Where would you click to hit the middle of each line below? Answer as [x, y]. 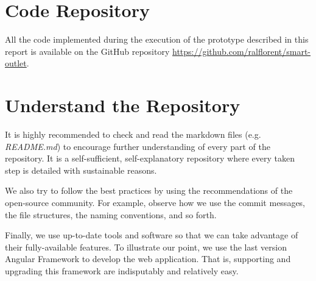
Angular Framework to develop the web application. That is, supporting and [148, 259]
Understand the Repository [123, 105]
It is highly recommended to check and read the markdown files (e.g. [133, 134]
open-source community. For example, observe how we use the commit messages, [155, 202]
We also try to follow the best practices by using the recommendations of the [149, 190]
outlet [16, 63]
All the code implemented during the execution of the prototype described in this [157, 39]
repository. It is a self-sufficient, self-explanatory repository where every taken [150, 158]
